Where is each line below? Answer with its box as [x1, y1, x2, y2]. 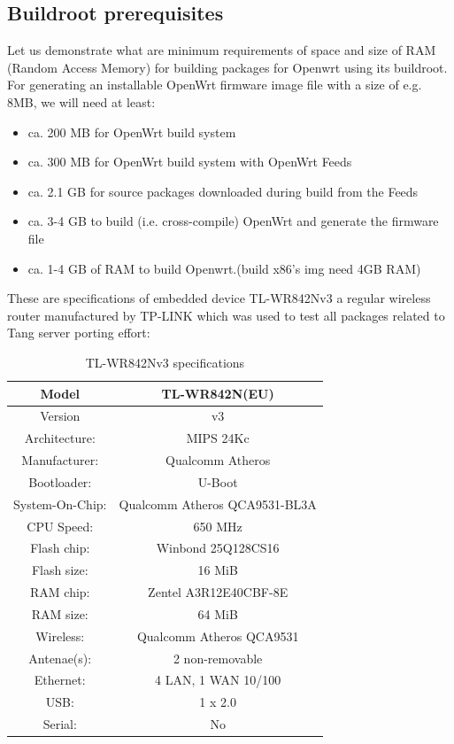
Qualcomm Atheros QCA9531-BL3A [119, 494, 317, 513]
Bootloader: [28, 472, 92, 491]
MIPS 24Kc [186, 429, 250, 447]
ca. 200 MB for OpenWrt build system [27, 122, 236, 141]
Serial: [42, 715, 77, 733]
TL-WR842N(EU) [161, 384, 274, 402]
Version [40, 407, 81, 425]
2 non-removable [173, 648, 263, 667]
